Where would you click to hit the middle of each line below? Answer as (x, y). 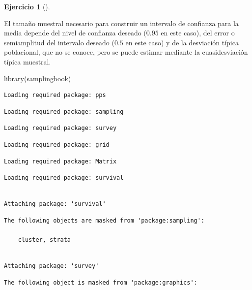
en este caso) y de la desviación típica (182, 42)
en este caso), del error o (198, 33)
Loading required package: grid (57, 145)
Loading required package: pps (55, 95)
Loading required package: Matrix (60, 161)
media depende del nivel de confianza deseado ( (75, 33)
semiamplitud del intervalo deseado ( (59, 42)
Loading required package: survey (60, 128)
